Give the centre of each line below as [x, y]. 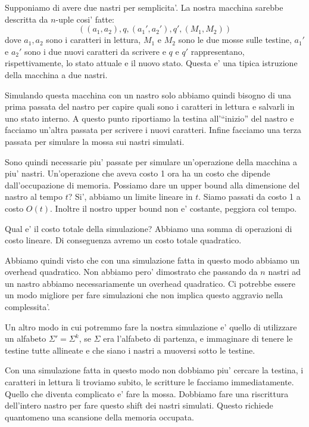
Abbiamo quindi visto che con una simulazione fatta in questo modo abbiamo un [152, 260]
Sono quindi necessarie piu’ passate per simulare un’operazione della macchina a [151, 161]
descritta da [26, 19]
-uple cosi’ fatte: [85, 19]
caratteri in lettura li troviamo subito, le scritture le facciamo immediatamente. [149, 382]
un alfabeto [26, 338]
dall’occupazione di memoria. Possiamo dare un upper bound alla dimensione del [152, 185]
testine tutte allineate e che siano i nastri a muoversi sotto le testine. [130, 350]
